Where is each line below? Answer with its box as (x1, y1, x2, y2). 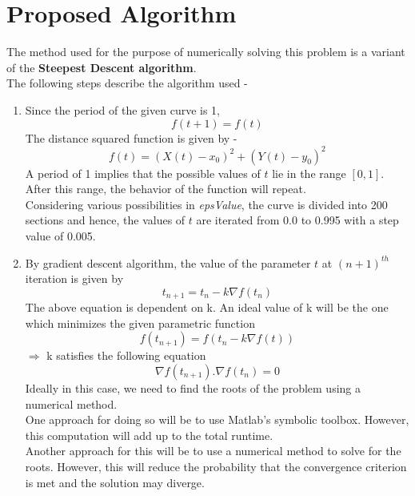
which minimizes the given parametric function (25, 314, 255, 331)
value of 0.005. (25, 227, 96, 244)
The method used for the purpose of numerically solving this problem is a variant (6, 43, 405, 60)
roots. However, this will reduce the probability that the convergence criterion (25, 458, 407, 474)
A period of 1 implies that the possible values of (25, 164, 261, 181)
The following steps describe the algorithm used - (6, 75, 248, 91)
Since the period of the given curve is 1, (25, 101, 221, 118)
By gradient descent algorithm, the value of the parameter (25, 254, 311, 271)
